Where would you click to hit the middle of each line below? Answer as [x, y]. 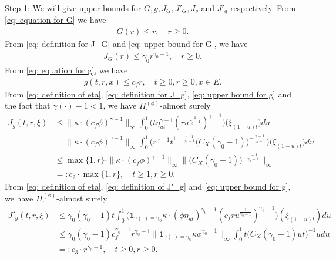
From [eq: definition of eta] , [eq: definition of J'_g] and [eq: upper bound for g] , [148, 186]
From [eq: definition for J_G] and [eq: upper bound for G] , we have [126, 44]
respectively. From [263, 8]
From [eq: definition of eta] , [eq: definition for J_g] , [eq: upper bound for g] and [148, 94]
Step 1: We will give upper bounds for [73, 8]
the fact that [28, 105]
